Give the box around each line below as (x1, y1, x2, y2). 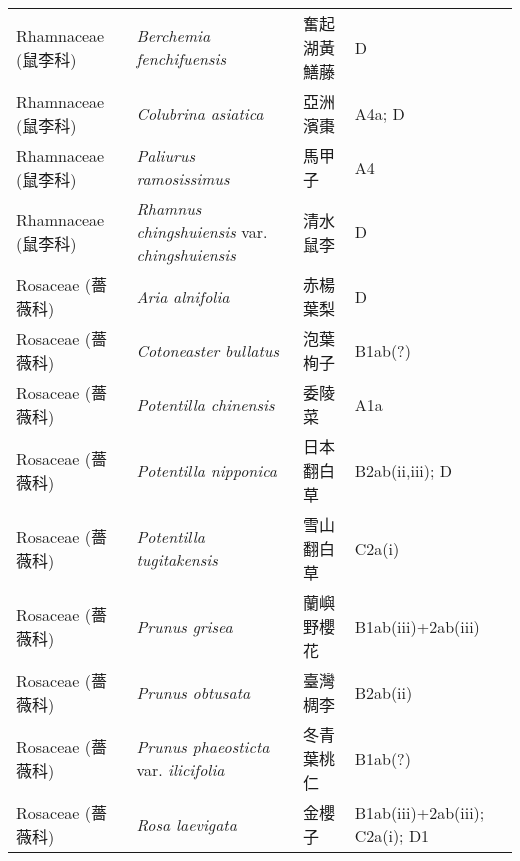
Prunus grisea (136, 614, 233, 638)
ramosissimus (136, 167, 230, 190)
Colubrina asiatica (136, 101, 264, 125)
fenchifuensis (136, 47, 227, 70)
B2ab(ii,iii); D (354, 458, 453, 482)
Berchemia (136, 24, 211, 47)
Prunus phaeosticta (136, 735, 270, 758)
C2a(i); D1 (354, 824, 430, 847)
